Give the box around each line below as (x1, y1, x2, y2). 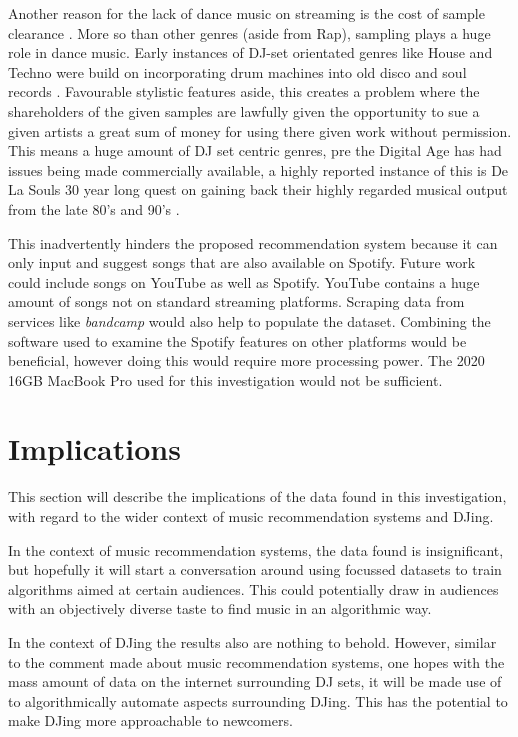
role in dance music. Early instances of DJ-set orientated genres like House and (8, 42, 493, 63)
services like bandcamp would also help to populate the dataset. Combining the (8, 310, 491, 331)
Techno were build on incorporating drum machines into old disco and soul (8, 61, 467, 82)
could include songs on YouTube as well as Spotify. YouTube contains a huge (8, 271, 480, 292)
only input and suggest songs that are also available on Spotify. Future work (8, 252, 476, 273)
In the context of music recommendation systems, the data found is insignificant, (8, 539, 504, 560)
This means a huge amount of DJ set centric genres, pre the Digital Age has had (8, 140, 502, 161)
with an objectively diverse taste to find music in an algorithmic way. (8, 598, 432, 619)
